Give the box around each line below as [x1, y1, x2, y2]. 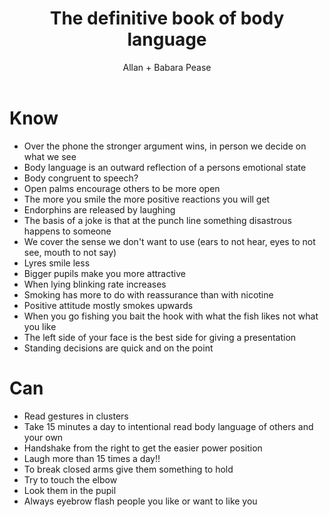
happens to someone [23, 225, 112, 237]
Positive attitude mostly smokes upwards [23, 299, 194, 311]
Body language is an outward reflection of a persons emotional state [23, 161, 307, 173]
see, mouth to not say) [23, 246, 117, 258]
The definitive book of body [49, 7, 285, 30]
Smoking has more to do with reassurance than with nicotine [23, 288, 274, 301]
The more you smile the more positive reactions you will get [23, 193, 271, 205]
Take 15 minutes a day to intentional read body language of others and [23, 420, 314, 432]
